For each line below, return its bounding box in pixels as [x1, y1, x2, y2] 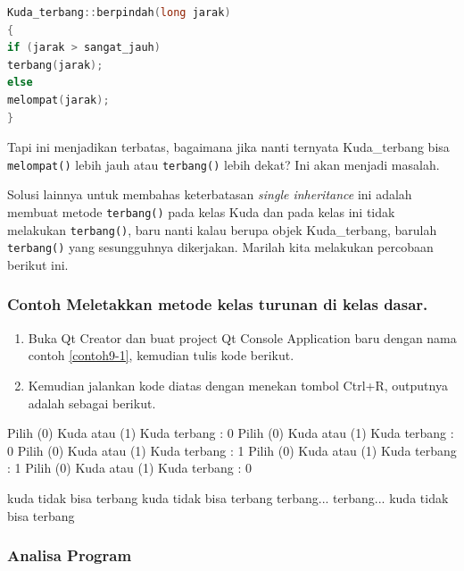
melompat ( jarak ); [7, 93, 110, 106]
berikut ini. [7, 255, 69, 273]
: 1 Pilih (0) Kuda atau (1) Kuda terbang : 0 [7, 458, 253, 477]
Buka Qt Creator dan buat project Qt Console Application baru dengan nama [28, 328, 457, 347]
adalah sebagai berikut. [28, 393, 156, 412]
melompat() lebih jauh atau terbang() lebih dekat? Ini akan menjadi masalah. [7, 155, 440, 173]
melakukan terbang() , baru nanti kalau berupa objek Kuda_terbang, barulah [7, 220, 437, 239]
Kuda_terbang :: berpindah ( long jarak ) [7, 6, 231, 19]
